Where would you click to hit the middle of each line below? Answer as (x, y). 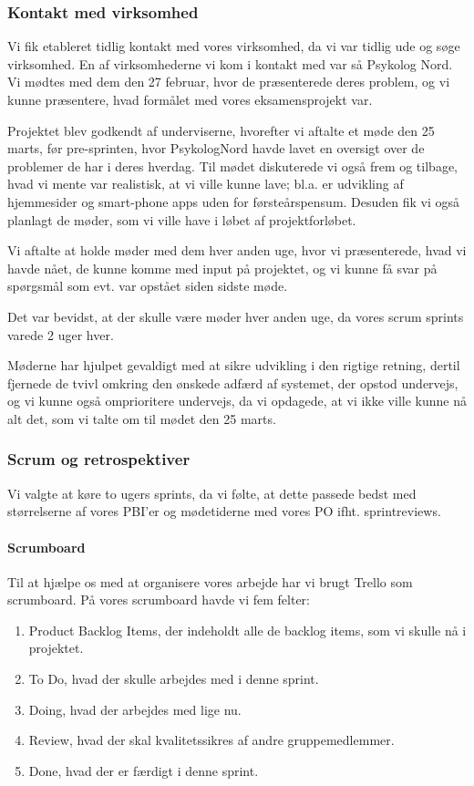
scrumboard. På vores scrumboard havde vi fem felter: (159, 600)
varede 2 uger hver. (61, 334)
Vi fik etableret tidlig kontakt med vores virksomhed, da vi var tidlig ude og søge (234, 46)
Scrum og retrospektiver (99, 459)
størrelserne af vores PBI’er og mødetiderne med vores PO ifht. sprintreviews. (224, 511)
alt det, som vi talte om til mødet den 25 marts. (142, 418)
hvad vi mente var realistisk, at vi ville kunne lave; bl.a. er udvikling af (206, 184)
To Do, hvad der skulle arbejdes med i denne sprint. (174, 679)
